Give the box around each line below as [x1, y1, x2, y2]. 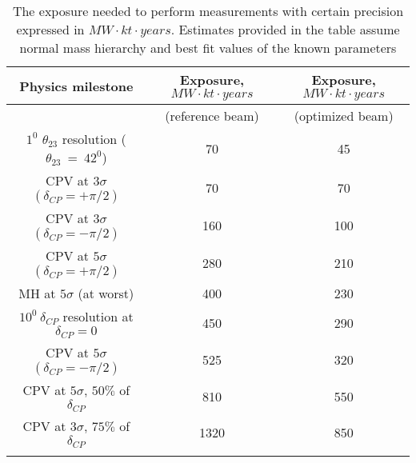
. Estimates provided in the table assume [170, 20, 400, 38]
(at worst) [78, 284, 134, 302]
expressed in [16, 20, 85, 38]
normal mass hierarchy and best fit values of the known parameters [19, 38, 397, 57]
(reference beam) [165, 106, 259, 125]
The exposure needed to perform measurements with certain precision [12, 2, 404, 20]
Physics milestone [19, 76, 134, 95]
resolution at [62, 307, 134, 325]
